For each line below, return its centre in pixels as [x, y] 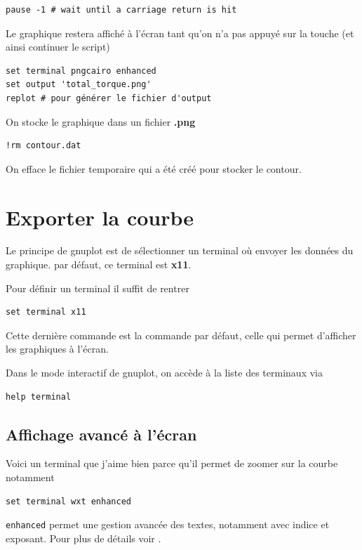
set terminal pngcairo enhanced [81, 71]
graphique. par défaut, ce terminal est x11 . [99, 264]
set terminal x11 [46, 312]
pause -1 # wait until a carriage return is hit [121, 10]
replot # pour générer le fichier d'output [109, 98]
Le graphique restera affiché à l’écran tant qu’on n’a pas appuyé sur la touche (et [180, 33]
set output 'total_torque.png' [79, 85]
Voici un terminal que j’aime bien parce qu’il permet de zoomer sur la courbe [172, 463]
